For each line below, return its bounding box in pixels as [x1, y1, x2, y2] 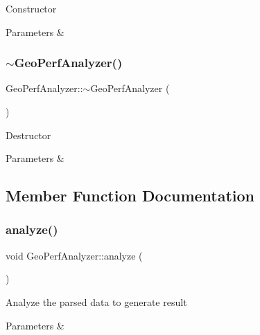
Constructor [6, 1, 57, 15]
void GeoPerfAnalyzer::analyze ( [6, 248, 143, 262]
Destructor [6, 127, 51, 142]
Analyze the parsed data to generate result [6, 294, 187, 309]
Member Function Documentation [6, 185, 255, 206]
